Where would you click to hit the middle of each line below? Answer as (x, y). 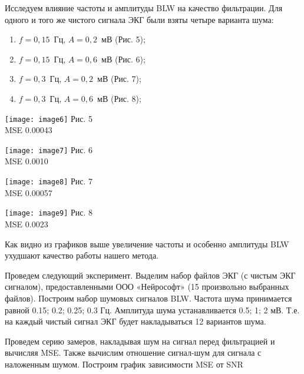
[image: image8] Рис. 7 (49, 181)
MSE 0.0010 (27, 161)
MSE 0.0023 (27, 224)
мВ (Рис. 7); (119, 79)
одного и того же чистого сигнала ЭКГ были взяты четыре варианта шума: (139, 19)
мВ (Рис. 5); (123, 39)
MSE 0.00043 (29, 130)
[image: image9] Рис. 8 (49, 212)
